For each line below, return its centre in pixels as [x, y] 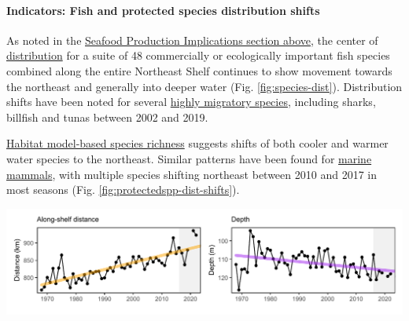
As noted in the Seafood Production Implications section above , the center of [192, 40]
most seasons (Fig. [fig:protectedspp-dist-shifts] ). [123, 190]
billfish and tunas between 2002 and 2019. [107, 117]
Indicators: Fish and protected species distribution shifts [163, 10]
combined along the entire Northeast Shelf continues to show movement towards [199, 70]
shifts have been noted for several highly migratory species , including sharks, [191, 102]
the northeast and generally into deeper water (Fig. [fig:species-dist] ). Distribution [204, 86]
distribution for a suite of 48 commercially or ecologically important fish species [198, 55]
